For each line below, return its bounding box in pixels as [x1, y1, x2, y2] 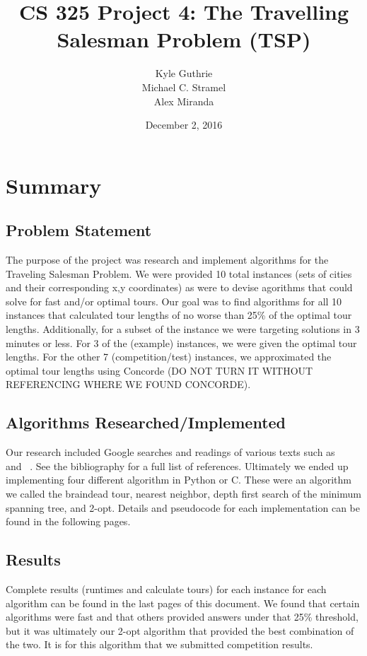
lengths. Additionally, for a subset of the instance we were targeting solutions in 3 [6, 322, 360, 336]
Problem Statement [6, 219, 152, 241]
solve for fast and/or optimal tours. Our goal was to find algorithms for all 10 [6, 293, 342, 308]
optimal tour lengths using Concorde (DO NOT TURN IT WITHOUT [6, 363, 313, 377]
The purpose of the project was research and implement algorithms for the [6, 252, 329, 267]
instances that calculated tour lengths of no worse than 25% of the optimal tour [6, 307, 352, 322]
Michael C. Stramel [141, 79, 226, 94]
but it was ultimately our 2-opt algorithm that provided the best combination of [6, 623, 354, 638]
